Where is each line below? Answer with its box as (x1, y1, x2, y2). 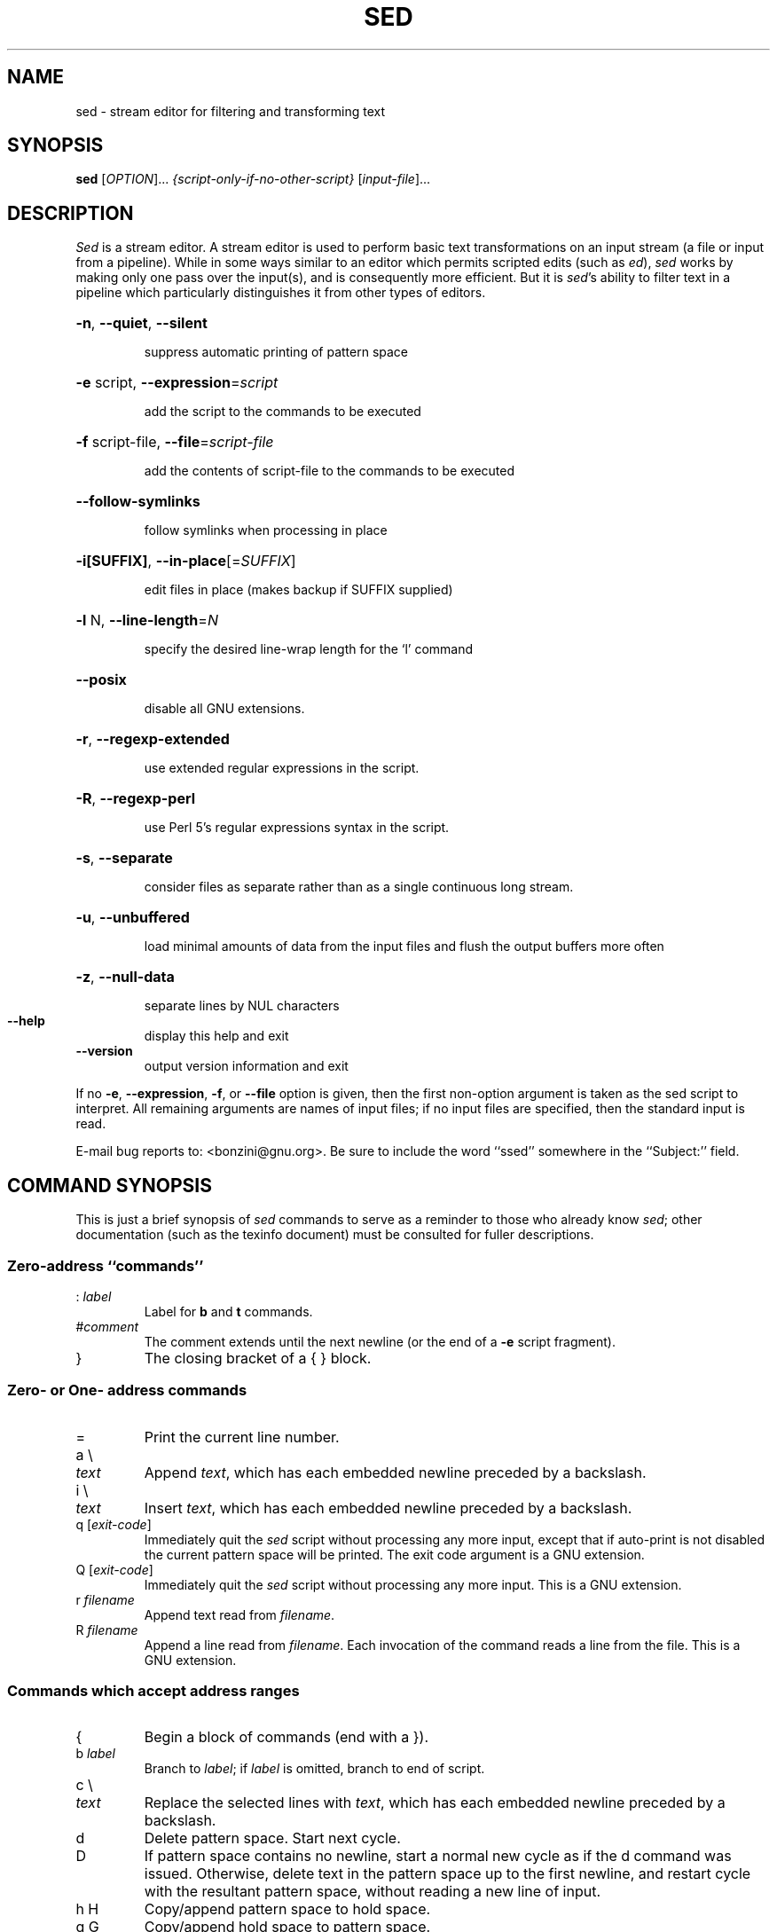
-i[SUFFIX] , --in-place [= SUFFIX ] (75, 552, 296, 570)
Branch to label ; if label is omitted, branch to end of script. (144, 1761, 485, 1777)
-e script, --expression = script (75, 373, 279, 392)
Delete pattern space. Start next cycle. (144, 1829, 401, 1848)
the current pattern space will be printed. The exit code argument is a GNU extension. (144, 1546, 645, 1562)
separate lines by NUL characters (144, 998, 340, 1014)
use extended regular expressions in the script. (144, 760, 420, 776)
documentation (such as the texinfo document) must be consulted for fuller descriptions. (75, 1227, 594, 1243)
